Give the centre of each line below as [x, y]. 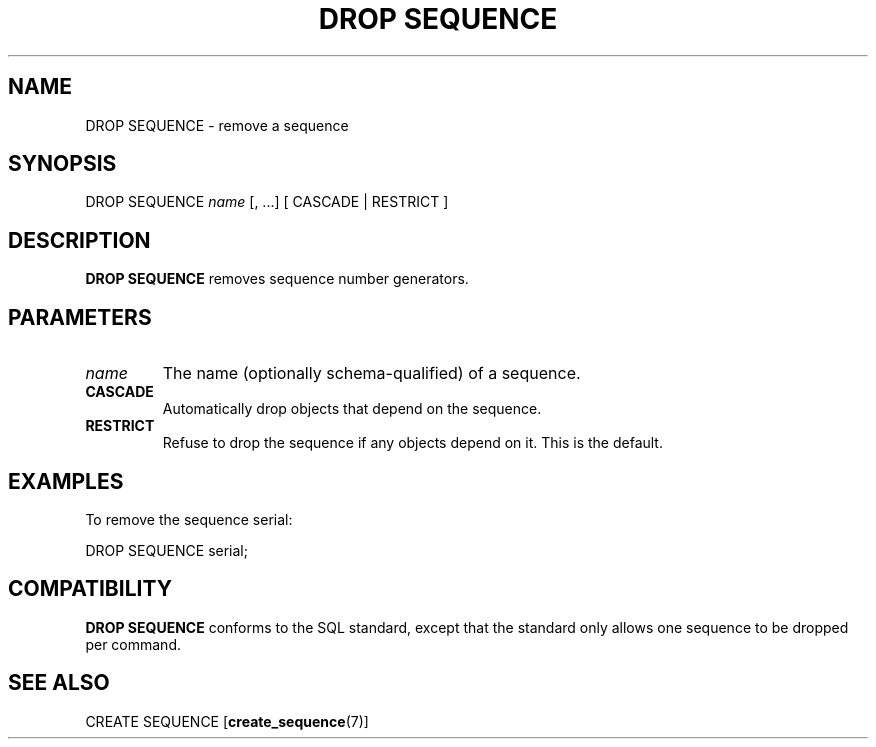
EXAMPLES [66, 481]
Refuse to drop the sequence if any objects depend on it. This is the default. [412, 443]
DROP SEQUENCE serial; [166, 550]
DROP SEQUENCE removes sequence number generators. [277, 279]
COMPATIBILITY [90, 589]
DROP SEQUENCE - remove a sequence [217, 125]
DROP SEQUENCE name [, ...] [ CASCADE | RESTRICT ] [267, 202]
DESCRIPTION [79, 240]
